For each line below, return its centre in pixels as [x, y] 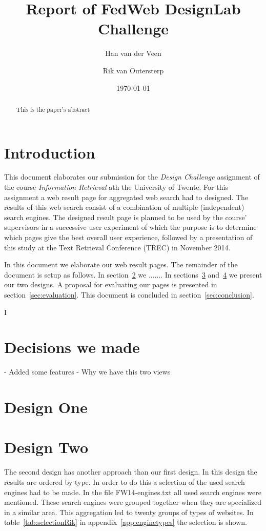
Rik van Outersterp [133, 70]
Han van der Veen [133, 53]
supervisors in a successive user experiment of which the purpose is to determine [130, 227]
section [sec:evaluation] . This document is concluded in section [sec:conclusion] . [129, 295]
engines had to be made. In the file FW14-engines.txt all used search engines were [133, 492]
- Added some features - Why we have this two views [87, 372]
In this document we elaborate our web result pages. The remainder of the [121, 264]
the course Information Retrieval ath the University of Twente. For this [116, 187]
